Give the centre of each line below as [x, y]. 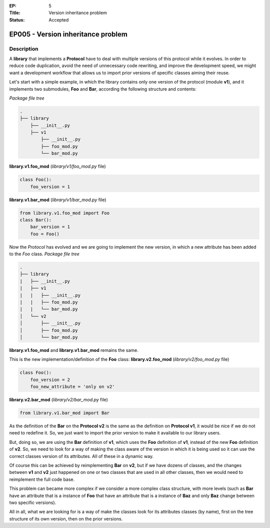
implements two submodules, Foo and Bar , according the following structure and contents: [103, 89]
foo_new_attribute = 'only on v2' [72, 387]
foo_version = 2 [50, 380]
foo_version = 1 [50, 187]
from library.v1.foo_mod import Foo [65, 213]
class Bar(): [36, 220]
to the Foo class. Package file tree [44, 254]
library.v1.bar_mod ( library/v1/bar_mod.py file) [58, 200]
